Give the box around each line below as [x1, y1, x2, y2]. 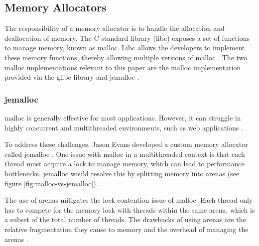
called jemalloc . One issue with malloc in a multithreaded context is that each [4, 148, 245, 159]
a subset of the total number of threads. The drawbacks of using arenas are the [4, 214, 246, 225]
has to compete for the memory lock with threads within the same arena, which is [4, 204, 255, 215]
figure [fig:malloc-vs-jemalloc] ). [4, 178, 98, 188]
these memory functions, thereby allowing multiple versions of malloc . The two [4, 52, 248, 62]
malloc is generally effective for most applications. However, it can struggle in [4, 112, 241, 123]
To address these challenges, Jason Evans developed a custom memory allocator [4, 139, 248, 149]
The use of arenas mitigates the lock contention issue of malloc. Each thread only [4, 195, 253, 205]
